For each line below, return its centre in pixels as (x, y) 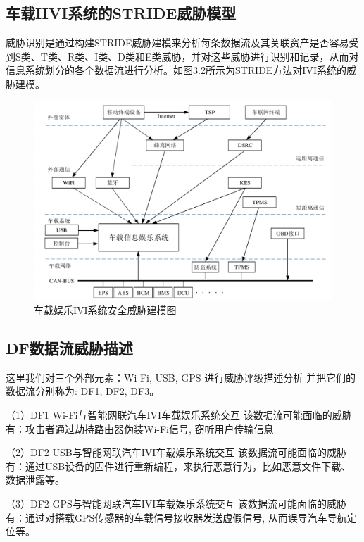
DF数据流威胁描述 (69, 347)
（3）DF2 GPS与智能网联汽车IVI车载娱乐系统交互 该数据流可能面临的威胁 (176, 503)
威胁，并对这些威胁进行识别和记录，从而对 (260, 56)
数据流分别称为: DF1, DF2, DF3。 (83, 391)
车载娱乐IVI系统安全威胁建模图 (105, 309)
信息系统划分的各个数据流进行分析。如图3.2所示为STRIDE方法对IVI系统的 (176, 70)
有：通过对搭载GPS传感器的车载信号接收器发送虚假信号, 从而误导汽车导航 (176, 517)
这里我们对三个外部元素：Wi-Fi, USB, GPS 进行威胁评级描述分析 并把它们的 (181, 377)
